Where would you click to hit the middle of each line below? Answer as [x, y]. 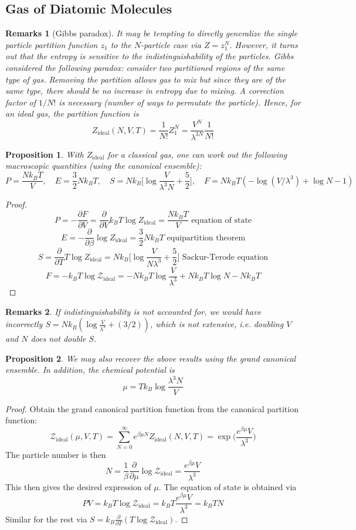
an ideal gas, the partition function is [72, 113]
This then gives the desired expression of [78, 486]
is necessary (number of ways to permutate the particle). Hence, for [180, 102]
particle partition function [52, 44]
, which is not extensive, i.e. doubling [217, 324]
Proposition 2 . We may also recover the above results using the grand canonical [151, 358]
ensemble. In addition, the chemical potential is [90, 370]
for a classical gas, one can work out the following [197, 154]
